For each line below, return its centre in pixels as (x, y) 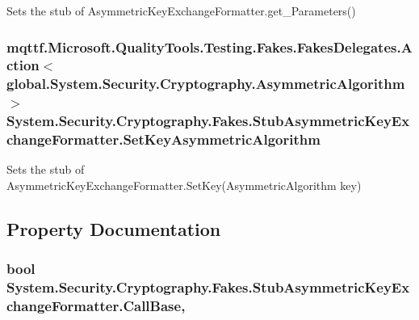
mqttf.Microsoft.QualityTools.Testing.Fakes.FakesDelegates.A (209, 46)
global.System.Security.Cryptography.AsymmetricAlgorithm (206, 84)
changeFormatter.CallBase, (96, 306)
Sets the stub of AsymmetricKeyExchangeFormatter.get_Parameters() (181, 11)
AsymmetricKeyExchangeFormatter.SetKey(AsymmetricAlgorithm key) (184, 185)
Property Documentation (114, 229)
